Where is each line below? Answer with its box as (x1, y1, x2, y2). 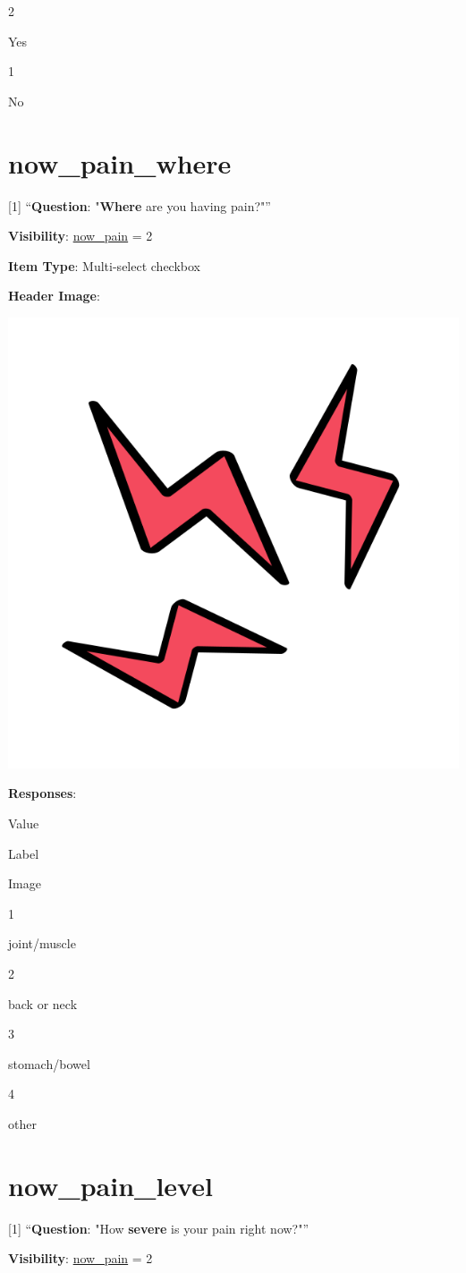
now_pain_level (8, 1167, 213, 1203)
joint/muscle (8, 934, 76, 953)
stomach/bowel (8, 1054, 90, 1073)
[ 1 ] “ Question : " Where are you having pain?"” (8, 196, 271, 215)
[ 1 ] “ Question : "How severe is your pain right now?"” (8, 1218, 309, 1237)
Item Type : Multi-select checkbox (8, 256, 200, 275)
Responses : (8, 784, 77, 802)
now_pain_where (8, 144, 232, 181)
